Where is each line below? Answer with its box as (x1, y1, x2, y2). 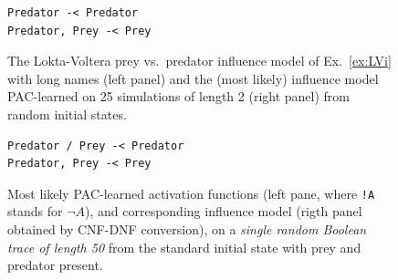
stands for (7, 202, 63, 221)
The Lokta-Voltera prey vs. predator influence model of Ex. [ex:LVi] (7, 51, 392, 70)
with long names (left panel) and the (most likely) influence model (7, 68, 379, 88)
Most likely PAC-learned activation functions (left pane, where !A (7, 183, 375, 202)
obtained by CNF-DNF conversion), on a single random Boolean (7, 220, 367, 238)
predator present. (7, 255, 103, 275)
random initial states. (7, 104, 127, 123)
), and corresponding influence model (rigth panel (85, 202, 362, 221)
